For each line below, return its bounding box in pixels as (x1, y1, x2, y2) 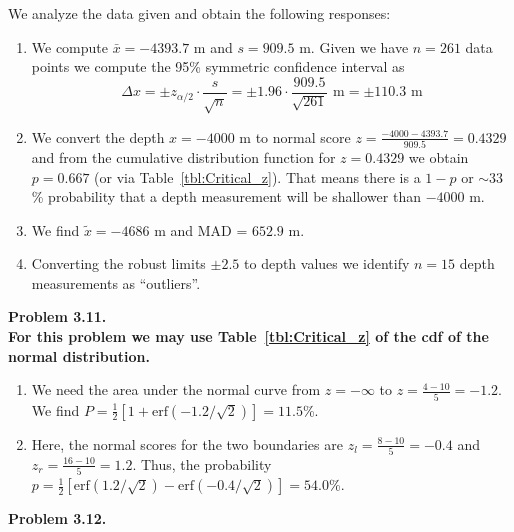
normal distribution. (8, 345, 150, 366)
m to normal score (239, 126, 351, 147)
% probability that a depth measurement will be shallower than (31, 186, 421, 207)
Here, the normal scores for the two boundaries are (31, 433, 343, 454)
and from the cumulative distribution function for (31, 146, 336, 167)
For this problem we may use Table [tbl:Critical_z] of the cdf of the (8, 326, 489, 347)
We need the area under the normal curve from (31, 379, 321, 400)
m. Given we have (299, 36, 409, 57)
